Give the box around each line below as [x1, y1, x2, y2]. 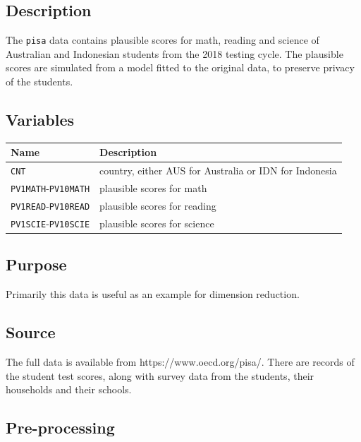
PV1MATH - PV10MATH [11, 181, 90, 196]
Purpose [6, 253, 67, 275]
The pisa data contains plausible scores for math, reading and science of [6, 32, 319, 47]
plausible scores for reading [99, 198, 216, 213]
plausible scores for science [99, 215, 214, 230]
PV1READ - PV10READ [11, 198, 90, 213]
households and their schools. [6, 382, 132, 397]
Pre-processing [6, 417, 115, 438]
